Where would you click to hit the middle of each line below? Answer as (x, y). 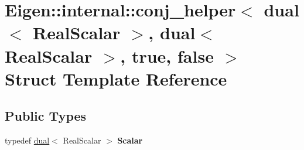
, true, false (167, 55)
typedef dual (27, 140)
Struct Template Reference (116, 78)
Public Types (46, 116)
